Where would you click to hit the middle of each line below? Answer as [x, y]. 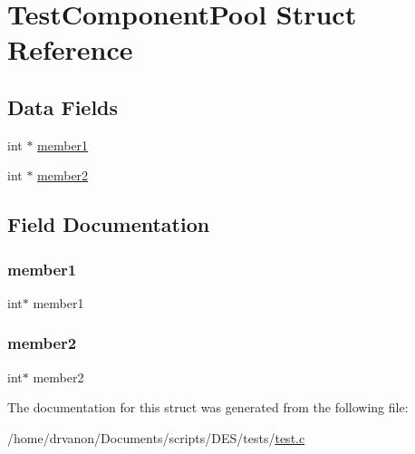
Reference [70, 49]
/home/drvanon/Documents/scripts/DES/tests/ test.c [156, 437]
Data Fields [63, 106]
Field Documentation [109, 224]
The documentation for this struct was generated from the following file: [208, 407]
